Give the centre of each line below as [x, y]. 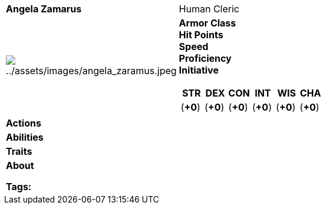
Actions [24, 123]
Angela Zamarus [44, 9]
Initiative [199, 70]
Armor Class [208, 23]
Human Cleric [209, 9]
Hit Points [201, 35]
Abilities [25, 137]
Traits [19, 151]
